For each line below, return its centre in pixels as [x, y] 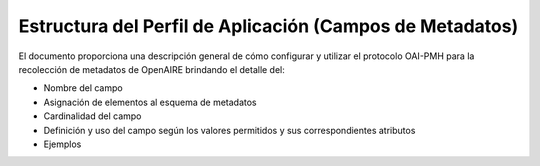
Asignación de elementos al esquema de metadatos [150, 102]
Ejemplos [62, 144]
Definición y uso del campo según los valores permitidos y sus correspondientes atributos [229, 130]
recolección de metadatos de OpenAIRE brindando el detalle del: [151, 69]
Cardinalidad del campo [92, 116]
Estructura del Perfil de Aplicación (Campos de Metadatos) [268, 26]
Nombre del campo [83, 88]
